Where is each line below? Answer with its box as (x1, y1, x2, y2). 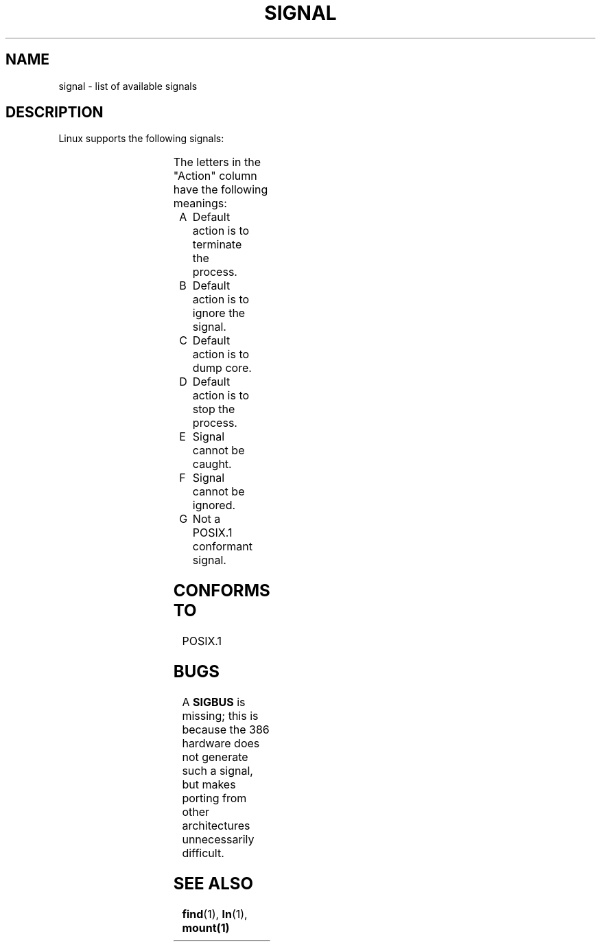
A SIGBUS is (182, 695, 246, 710)
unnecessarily (182, 832, 255, 847)
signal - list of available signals (58, 80, 198, 92)
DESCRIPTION (5, 104, 104, 121)
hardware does (182, 736, 260, 751)
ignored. (192, 498, 236, 513)
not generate (182, 750, 248, 764)
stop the (192, 402, 235, 417)
